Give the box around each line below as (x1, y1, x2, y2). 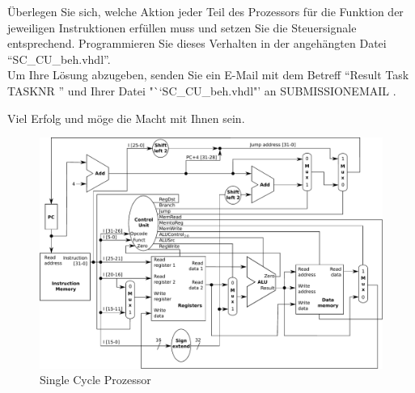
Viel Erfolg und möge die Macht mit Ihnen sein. (7, 109, 245, 126)
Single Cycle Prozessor (40, 371, 151, 388)
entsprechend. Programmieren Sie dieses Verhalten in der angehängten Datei (7, 35, 387, 52)
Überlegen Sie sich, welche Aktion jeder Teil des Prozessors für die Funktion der (7, 3, 404, 19)
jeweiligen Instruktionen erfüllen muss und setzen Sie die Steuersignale (7, 19, 357, 36)
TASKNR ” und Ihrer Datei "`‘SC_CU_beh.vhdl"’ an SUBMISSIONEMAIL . (7, 82, 396, 99)
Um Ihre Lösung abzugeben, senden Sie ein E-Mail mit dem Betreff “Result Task (7, 66, 409, 83)
